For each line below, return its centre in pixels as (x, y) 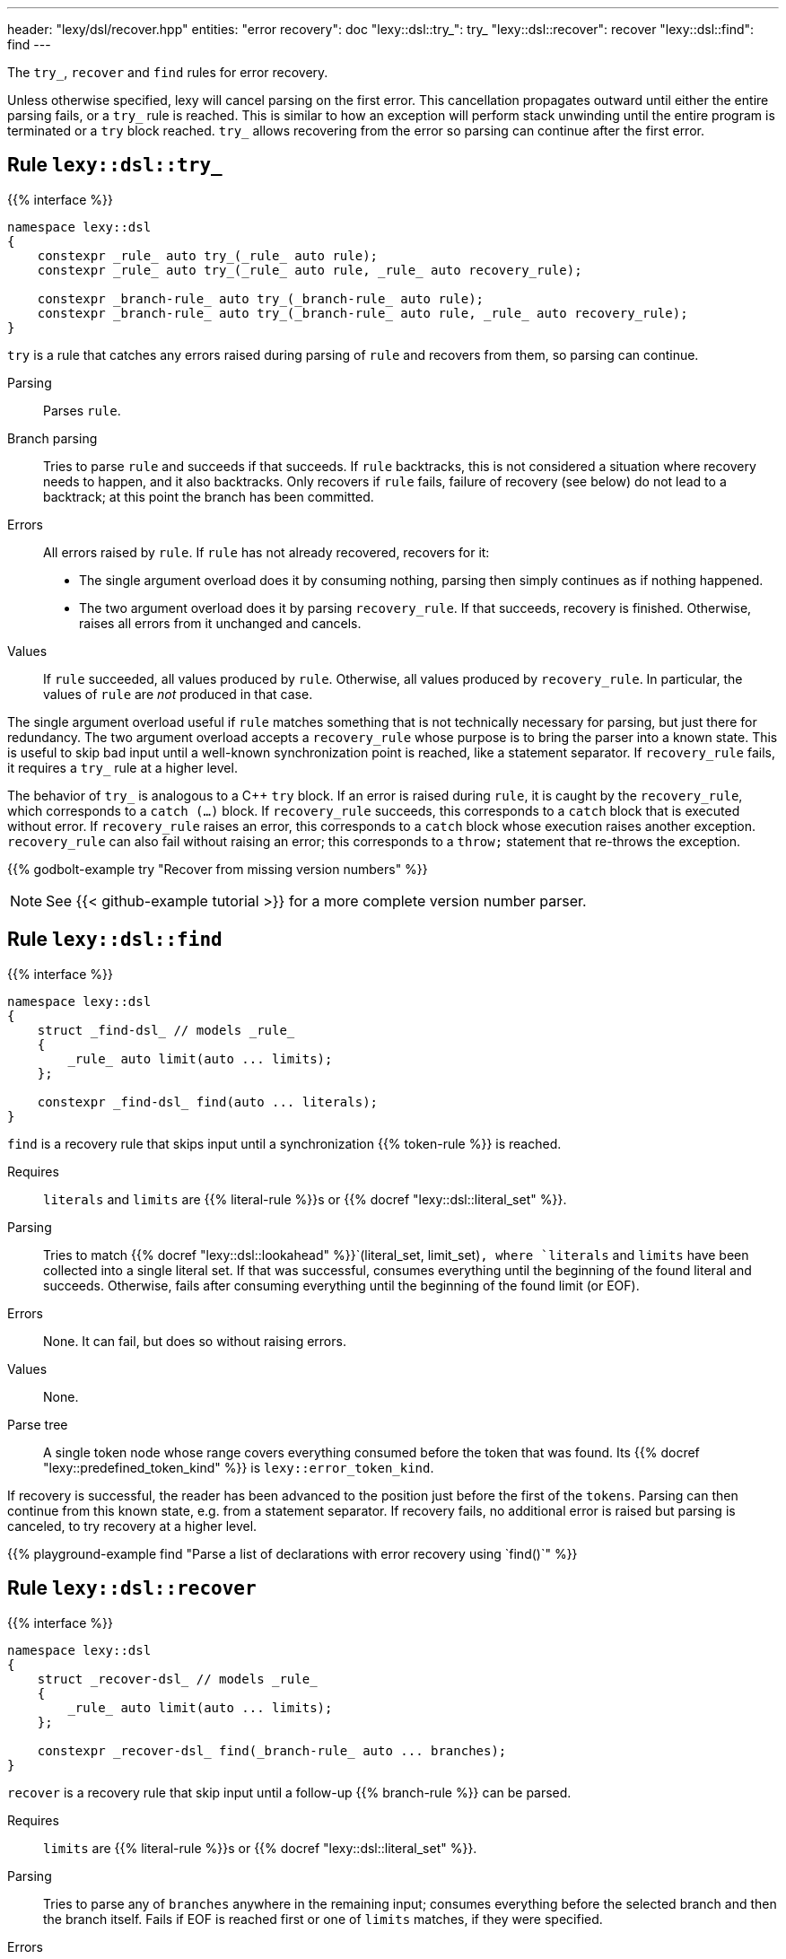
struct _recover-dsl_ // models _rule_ (177, 1679)
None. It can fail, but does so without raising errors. (195, 1341)
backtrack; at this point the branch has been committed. (209, 496)
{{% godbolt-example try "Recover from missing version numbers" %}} (218, 869)
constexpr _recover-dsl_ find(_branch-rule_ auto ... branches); (272, 1750)
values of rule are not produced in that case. (178, 694)
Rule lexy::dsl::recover (132, 1588)
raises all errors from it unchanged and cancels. (220, 623)
